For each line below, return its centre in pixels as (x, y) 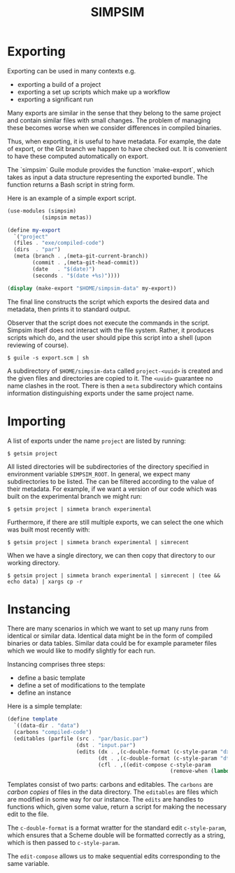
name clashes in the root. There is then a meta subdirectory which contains (115, 385)
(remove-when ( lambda (201, 771)
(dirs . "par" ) (37, 250)
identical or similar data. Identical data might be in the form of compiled (110, 636)
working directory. (34, 562)
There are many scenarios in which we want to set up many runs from (108, 629)
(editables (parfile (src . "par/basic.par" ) (81, 739)
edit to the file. (28, 814)
